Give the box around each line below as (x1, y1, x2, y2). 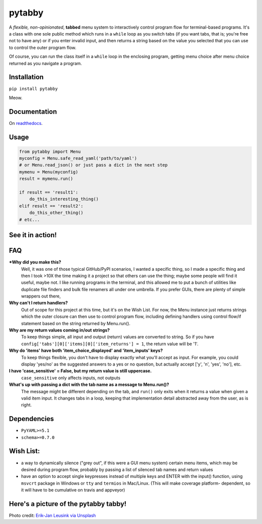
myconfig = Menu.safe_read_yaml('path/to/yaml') (19, 156, 137, 161)
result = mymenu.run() (19, 176, 73, 182)
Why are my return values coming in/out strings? (9, 327, 110, 333)
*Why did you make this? (9, 259, 62, 265)
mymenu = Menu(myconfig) (19, 169, 79, 175)
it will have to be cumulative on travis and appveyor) (21, 487, 126, 493)
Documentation (9, 107, 57, 116)
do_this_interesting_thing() (29, 196, 99, 202)
